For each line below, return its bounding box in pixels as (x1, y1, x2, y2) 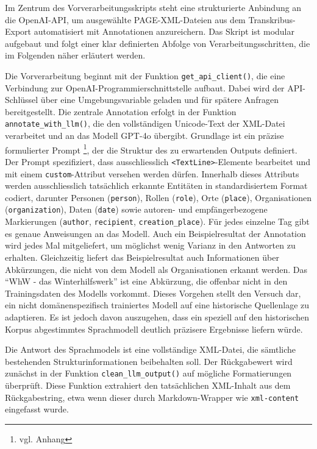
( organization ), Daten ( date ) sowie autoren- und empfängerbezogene (5, 203, 268, 216)
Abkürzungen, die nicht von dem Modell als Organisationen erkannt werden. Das (5, 263, 308, 275)
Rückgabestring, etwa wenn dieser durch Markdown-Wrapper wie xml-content (5, 391, 299, 403)
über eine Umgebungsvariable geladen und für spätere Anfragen (40, 93, 279, 106)
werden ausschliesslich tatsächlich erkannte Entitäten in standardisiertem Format (5, 179, 308, 192)
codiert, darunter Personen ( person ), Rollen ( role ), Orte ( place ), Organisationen (5, 191, 312, 203)
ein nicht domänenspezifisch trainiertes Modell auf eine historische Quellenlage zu (5, 299, 310, 311)
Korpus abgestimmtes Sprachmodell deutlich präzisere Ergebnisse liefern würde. (5, 322, 303, 335)
